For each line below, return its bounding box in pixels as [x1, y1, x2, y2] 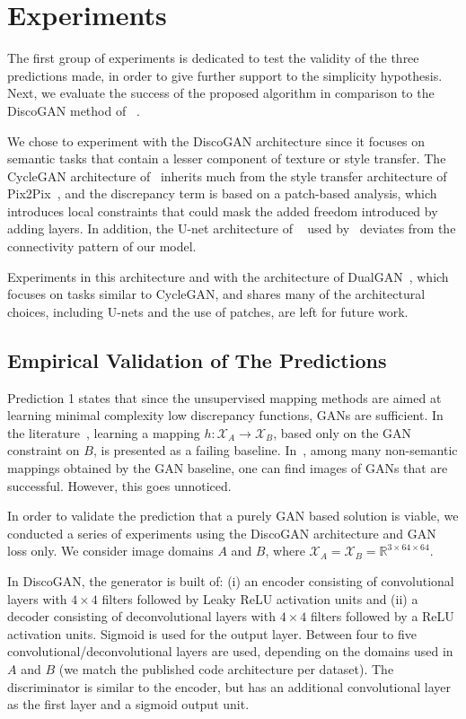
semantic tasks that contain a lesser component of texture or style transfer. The [7, 149, 446, 168]
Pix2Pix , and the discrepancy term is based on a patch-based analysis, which [7, 184, 437, 203]
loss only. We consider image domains [7, 541, 214, 560]
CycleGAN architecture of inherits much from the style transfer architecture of [7, 166, 447, 185]
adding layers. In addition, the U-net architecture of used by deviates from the [7, 219, 456, 238]
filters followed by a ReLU [310, 607, 454, 626]
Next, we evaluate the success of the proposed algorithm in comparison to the [7, 83, 435, 102]
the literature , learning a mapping [7, 423, 200, 442]
